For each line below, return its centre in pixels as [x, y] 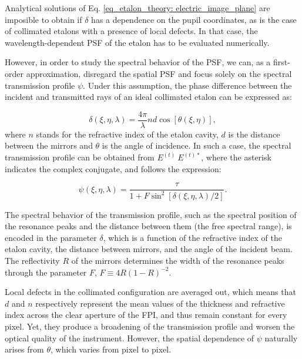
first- [281, 62]
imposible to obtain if [43, 19]
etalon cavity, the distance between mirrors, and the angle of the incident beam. [149, 249]
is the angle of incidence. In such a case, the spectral [197, 145]
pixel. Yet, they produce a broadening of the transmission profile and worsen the [150, 326]
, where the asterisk [236, 157]
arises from [24, 349]
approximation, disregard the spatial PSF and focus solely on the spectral [159, 73]
